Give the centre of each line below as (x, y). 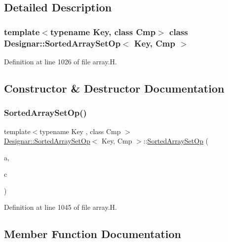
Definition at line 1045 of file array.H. (60, 207)
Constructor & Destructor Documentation (114, 88)
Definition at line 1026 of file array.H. (60, 61)
